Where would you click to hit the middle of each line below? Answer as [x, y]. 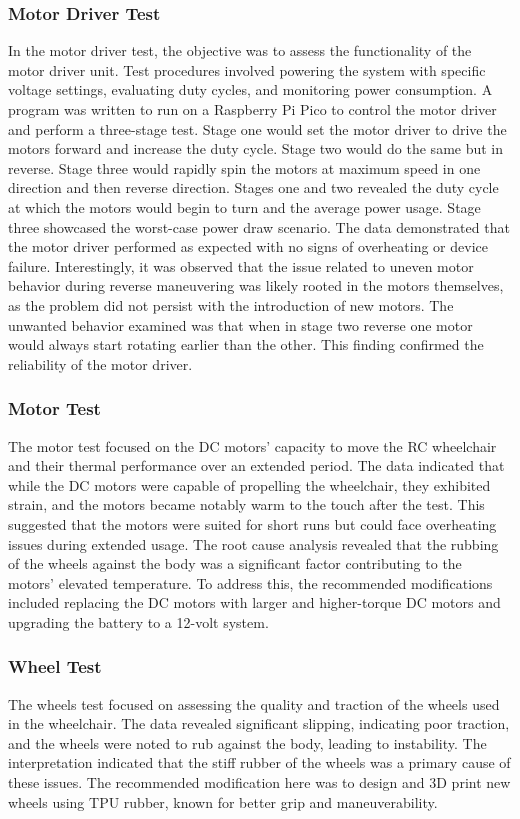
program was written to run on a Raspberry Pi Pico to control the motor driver [252, 109]
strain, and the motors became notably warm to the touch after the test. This [246, 504]
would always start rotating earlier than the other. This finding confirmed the [246, 344]
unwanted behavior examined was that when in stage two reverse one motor [240, 324]
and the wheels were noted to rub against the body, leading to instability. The [247, 742]
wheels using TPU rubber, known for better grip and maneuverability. [223, 801]
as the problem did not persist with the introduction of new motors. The [231, 304]
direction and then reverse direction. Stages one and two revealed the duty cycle [253, 187]
